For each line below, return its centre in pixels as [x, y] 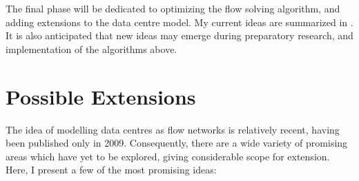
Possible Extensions [101, 96]
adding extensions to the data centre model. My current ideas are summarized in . [179, 22]
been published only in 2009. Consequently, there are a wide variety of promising [177, 143]
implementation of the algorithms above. [91, 49]
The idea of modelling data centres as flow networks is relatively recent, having [173, 129]
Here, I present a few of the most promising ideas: [111, 170]
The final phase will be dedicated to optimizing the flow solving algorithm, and [173, 8]
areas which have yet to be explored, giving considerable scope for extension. [168, 156]
